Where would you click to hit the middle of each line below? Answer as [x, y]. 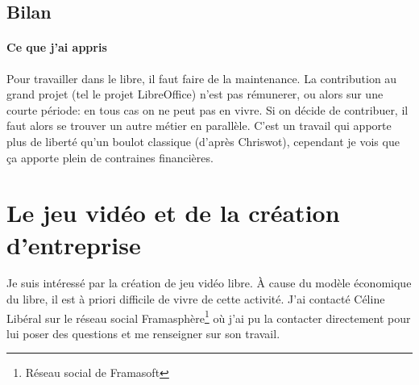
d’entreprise [74, 244]
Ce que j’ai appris [57, 47]
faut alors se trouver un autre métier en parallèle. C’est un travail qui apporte [199, 126]
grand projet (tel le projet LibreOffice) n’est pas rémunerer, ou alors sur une [195, 94]
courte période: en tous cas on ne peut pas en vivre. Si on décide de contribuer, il [207, 109]
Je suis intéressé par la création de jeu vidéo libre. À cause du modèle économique [209, 283]
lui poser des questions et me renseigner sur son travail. [143, 333]
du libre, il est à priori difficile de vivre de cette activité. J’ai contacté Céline [196, 299]
